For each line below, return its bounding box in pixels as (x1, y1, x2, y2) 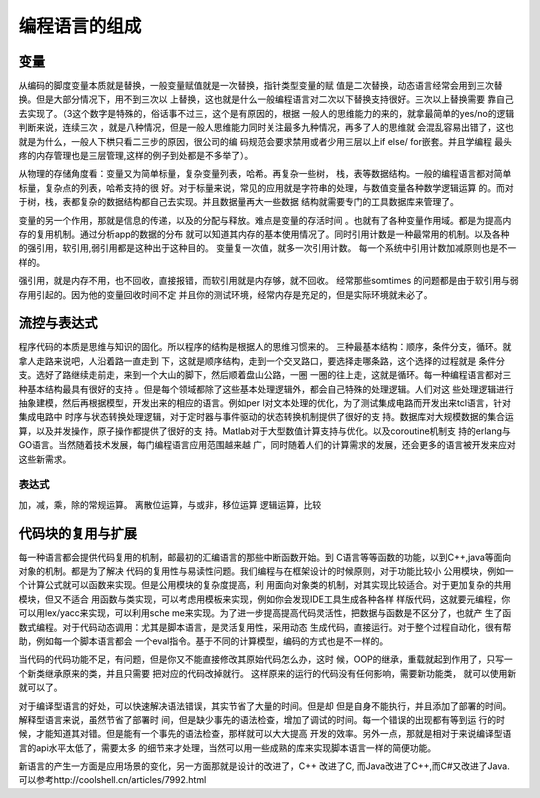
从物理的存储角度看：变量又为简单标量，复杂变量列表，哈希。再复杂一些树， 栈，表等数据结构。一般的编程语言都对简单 (18, 168, 512, 180)
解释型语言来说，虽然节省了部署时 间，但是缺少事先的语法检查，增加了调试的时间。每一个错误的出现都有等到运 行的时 (18, 713, 505, 725)
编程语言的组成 (18, 15, 142, 37)
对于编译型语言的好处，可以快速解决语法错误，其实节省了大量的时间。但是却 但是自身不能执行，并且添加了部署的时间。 (18, 700, 512, 712)
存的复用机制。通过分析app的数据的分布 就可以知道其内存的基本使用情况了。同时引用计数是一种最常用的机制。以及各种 (18, 228, 510, 240)
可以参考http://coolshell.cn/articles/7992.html (18, 774, 207, 786)
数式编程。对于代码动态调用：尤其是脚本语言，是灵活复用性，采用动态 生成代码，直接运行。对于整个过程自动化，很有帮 (18, 621, 512, 633)
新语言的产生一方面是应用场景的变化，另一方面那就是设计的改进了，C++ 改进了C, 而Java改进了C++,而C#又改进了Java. (18, 760, 510, 772)
